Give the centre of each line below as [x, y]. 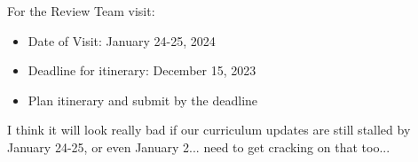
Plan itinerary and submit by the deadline [143, 100]
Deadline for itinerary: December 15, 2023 [142, 70]
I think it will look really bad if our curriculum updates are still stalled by [209, 130]
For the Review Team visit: [81, 11]
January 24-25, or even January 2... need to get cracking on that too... [199, 147]
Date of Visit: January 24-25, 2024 [122, 40]
